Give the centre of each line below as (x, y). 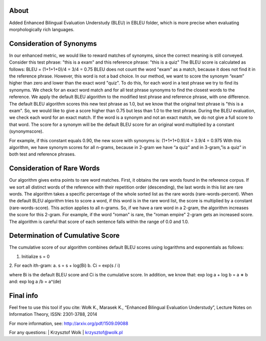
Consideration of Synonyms (53, 44)
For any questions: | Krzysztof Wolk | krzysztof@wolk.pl (66, 333)
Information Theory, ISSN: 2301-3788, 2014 (53, 314)
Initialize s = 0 (36, 256)
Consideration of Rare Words (54, 169)
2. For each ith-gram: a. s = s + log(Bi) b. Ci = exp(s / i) (65, 265)
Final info (24, 295)
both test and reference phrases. (42, 154)
